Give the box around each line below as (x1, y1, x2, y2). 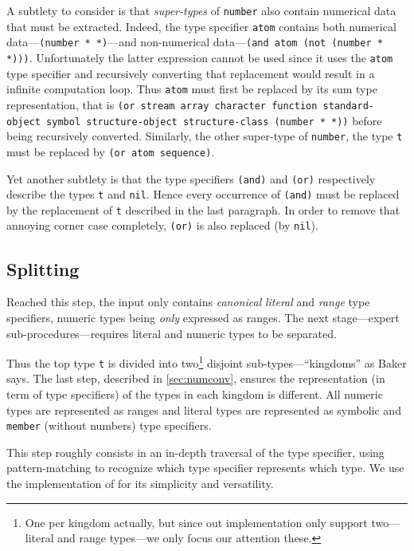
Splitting (6, 256, 80, 281)
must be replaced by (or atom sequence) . (6, 143, 215, 159)
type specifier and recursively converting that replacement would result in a (6, 65, 375, 81)
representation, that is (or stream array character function (6, 96, 318, 112)
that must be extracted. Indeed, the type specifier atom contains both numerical (6, 18, 396, 34)
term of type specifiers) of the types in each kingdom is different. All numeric (6, 386, 383, 403)
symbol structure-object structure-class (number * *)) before (46, 112, 382, 128)
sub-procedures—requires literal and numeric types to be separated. (6, 325, 337, 341)
